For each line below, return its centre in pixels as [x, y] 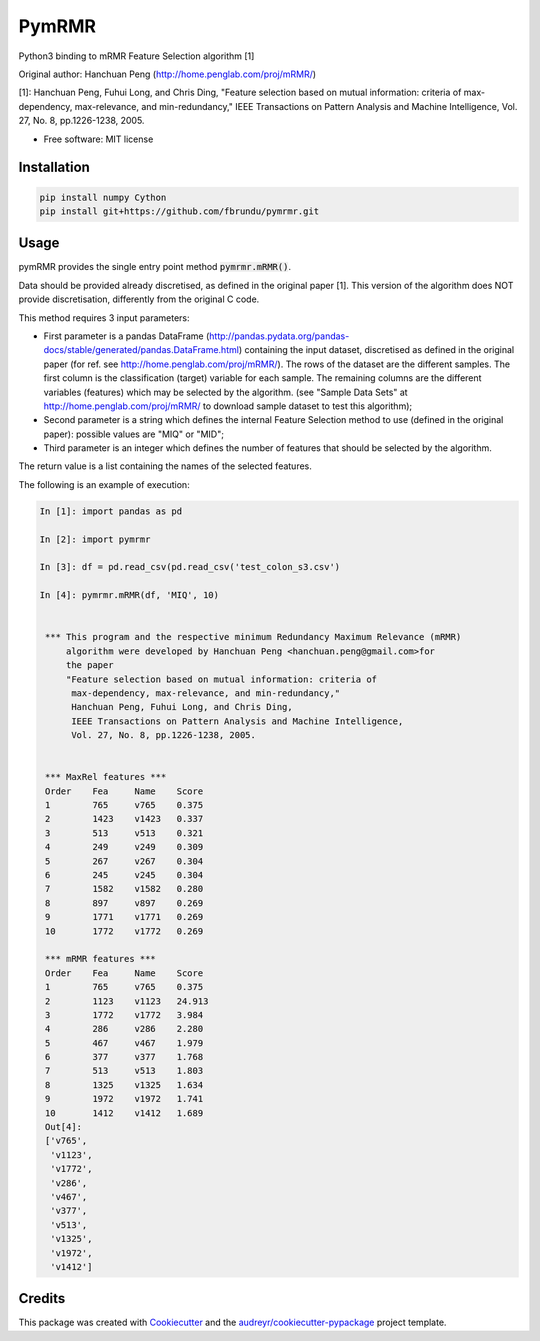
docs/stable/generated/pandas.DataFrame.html [141, 350]
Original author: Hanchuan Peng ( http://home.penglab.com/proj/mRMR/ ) [167, 74]
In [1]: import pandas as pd [111, 511]
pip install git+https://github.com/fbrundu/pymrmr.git [179, 211]
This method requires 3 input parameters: [104, 317]
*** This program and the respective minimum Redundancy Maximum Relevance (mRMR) [253, 637]
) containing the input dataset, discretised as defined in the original [376, 350]
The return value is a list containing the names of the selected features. [165, 466]
